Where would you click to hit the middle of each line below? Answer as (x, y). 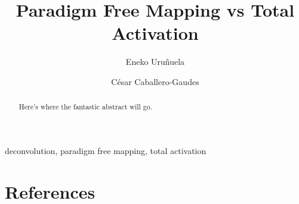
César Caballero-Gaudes (155, 81)
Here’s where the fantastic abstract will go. (86, 107)
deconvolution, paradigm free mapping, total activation (106, 150)
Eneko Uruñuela (155, 62)
